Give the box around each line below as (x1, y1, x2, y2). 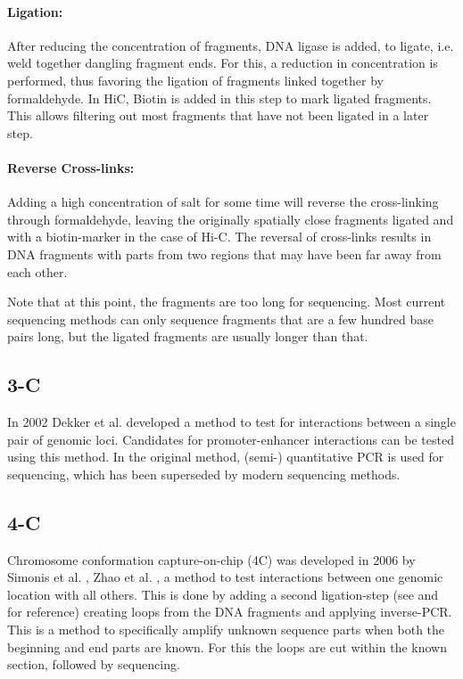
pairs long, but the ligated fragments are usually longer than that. (7, 327, 368, 346)
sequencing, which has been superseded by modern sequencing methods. (7, 464, 401, 483)
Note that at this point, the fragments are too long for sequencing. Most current (7, 292, 446, 311)
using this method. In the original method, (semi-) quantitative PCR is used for (7, 447, 444, 466)
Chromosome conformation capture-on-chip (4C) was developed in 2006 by (7, 550, 416, 569)
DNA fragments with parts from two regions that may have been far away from (7, 244, 442, 263)
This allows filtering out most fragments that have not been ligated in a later (7, 106, 429, 125)
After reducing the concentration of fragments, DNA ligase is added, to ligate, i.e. (7, 36, 454, 54)
